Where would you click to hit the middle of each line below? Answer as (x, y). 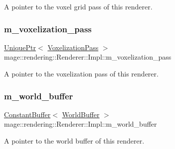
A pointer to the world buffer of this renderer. (74, 141)
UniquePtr (20, 47)
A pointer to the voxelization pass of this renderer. (81, 74)
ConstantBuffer (27, 114)
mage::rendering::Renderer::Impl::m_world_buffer (81, 124)
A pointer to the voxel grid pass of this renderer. (78, 6)
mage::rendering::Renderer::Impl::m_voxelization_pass (88, 57)
